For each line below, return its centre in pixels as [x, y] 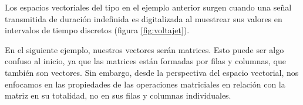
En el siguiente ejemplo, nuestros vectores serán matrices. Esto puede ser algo [144, 49]
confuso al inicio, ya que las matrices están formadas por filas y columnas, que [145, 61]
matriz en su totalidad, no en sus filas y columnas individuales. [118, 95]
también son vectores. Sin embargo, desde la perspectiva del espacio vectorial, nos [152, 72]
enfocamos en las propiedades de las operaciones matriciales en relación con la [145, 84]
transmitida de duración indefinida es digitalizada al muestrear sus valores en [144, 18]
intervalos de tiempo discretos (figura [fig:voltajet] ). [97, 30]
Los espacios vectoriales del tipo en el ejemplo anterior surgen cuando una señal [148, 7]
